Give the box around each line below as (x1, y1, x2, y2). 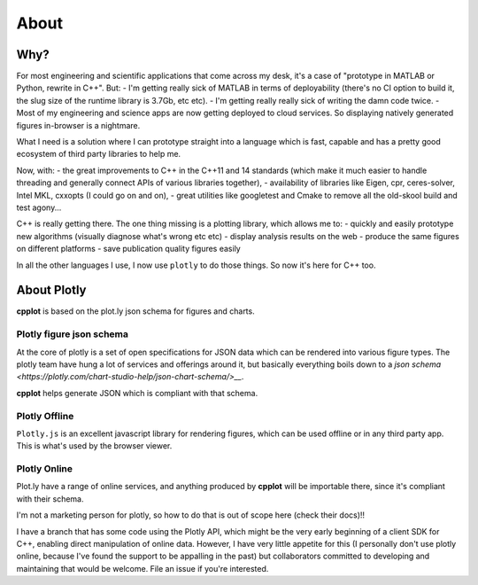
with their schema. (16, 493, 84, 504)
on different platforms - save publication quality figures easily (16, 244, 241, 254)
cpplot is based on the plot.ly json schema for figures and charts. (16, 306, 256, 316)
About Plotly (16, 283, 87, 298)
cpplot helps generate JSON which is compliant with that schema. (16, 387, 258, 398)
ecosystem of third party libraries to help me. (16, 149, 181, 160)
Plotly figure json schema (16, 328, 128, 340)
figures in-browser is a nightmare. (16, 120, 141, 130)
